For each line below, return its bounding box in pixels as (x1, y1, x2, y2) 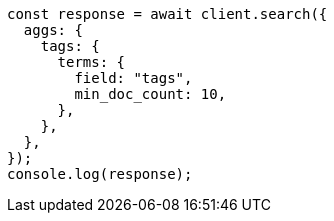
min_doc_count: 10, (74, 86, 227, 102)
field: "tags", (74, 70, 193, 86)
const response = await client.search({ (7, 6, 328, 22)
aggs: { (23, 22, 83, 38)
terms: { (57, 54, 126, 70)
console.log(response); (7, 166, 193, 182)
